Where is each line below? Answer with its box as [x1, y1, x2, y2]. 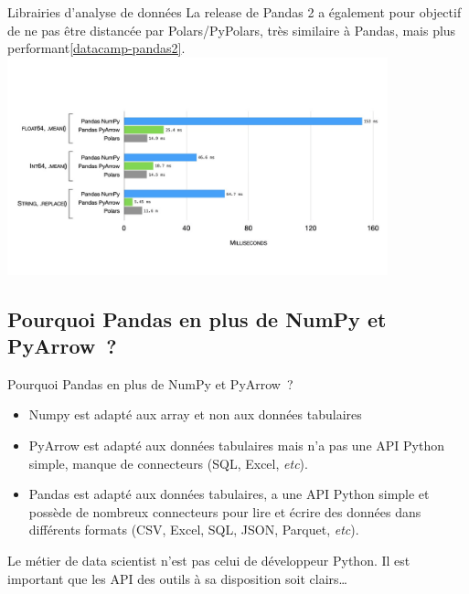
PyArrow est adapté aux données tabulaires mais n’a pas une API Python [28, 436, 444, 455]
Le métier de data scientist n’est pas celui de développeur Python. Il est [7, 551, 410, 570]
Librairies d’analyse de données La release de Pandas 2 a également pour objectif [7, 3, 462, 21]
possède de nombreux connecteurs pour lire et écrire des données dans [28, 502, 421, 521]
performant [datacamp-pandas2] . [7, 38, 186, 58]
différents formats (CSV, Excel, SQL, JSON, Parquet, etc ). [28, 520, 359, 539]
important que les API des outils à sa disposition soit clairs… [7, 568, 347, 588]
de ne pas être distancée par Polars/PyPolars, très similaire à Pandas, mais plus [7, 20, 456, 39]
